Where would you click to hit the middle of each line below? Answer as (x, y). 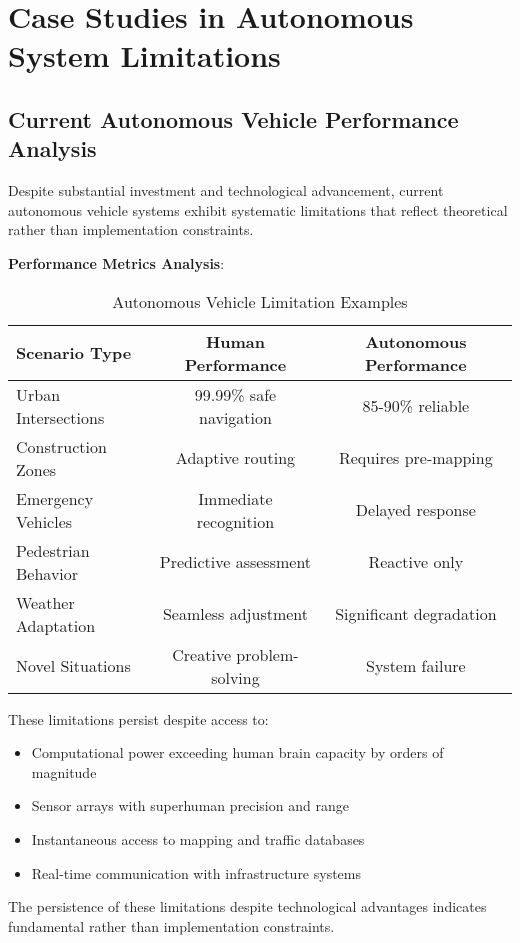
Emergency (55, 498)
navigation (235, 417)
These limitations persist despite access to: (138, 718)
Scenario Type (74, 353)
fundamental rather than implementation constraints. (171, 925)
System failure (415, 666)
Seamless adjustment (235, 614)
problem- (267, 654)
